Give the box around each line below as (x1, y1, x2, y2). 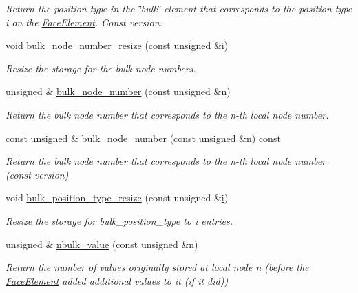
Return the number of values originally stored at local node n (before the (6, 260, 309, 274)
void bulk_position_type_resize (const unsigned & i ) (6, 190, 229, 205)
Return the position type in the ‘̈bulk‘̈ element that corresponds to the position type (6, 1, 352, 15)
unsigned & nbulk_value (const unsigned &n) (6, 236, 198, 251)
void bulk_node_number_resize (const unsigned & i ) (6, 38, 229, 52)
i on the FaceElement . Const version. (6, 14, 162, 29)
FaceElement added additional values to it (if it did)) (6, 273, 229, 287)
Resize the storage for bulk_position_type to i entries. (6, 213, 233, 228)
